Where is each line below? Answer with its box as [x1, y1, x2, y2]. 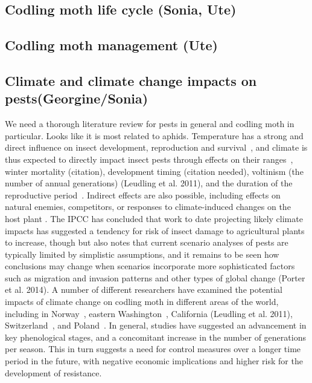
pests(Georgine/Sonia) [5, 89, 148, 108]
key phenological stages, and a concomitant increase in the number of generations [5, 330, 306, 343]
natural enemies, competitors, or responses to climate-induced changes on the [5, 200, 291, 213]
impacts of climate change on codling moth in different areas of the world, [5, 295, 279, 308]
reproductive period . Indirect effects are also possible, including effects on [5, 188, 281, 201]
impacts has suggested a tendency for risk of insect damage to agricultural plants [5, 224, 305, 237]
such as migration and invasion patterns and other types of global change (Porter [5, 271, 305, 284]
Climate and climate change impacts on [5, 71, 257, 90]
